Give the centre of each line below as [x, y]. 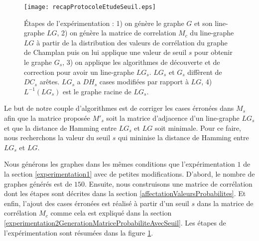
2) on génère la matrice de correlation [119, 33]
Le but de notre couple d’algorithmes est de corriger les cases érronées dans [119, 108]
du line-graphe [212, 33]
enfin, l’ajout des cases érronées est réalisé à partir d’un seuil [97, 203]
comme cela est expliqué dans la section [111, 213]
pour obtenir [213, 52]
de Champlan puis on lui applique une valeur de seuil [105, 52]
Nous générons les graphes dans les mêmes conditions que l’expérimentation [120, 164]
